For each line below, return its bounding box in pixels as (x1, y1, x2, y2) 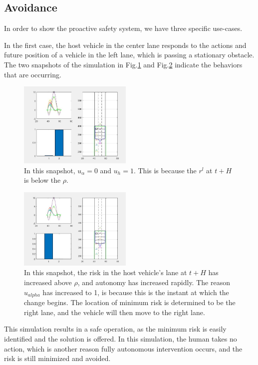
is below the (24, 175, 61, 185)
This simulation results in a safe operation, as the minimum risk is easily (4, 324, 227, 334)
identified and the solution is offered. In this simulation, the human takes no (4, 333, 237, 344)
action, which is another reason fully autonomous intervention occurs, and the (4, 343, 243, 354)
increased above (24, 277, 72, 288)
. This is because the (133, 165, 197, 175)
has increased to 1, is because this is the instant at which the (42, 287, 229, 297)
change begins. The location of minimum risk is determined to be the (24, 297, 236, 308)
